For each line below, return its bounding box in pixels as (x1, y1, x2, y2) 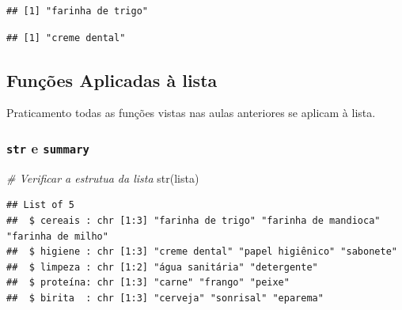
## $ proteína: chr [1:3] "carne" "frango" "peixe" (6, 277, 290, 289)
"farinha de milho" (6, 230, 108, 242)
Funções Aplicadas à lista (6, 67, 218, 92)
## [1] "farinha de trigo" (6, 6, 148, 17)
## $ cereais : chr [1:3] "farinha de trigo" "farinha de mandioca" (6, 214, 381, 226)
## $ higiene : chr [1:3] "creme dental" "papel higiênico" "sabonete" (6, 246, 397, 258)
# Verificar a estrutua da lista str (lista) (6, 169, 199, 186)
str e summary (6, 138, 89, 157)
